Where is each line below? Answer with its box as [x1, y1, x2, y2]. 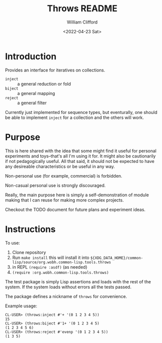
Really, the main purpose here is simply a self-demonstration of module [5, 192, 149, 198]
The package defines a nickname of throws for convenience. [5, 293, 127, 299]
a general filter [17, 100, 47, 106]
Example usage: [5, 303, 38, 309]
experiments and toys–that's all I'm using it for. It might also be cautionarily [5, 153, 156, 159]
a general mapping [17, 90, 55, 96]
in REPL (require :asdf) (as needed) [12, 264, 88, 270]
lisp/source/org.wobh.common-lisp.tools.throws [12, 260, 111, 265]
